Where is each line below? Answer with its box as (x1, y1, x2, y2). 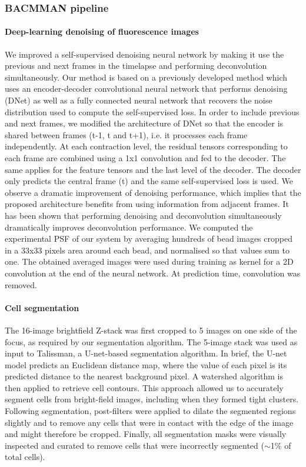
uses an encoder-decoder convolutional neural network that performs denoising (5, 82, 288, 95)
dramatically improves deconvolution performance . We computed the (5, 221, 253, 233)
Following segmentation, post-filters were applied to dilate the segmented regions (5, 405, 296, 417)
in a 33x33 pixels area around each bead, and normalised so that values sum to (5, 243, 290, 256)
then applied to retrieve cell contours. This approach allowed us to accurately (5, 381, 284, 393)
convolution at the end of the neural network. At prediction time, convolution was (5, 266, 301, 279)
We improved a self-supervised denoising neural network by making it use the (5, 48, 284, 60)
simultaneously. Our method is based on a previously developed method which (5, 71, 288, 83)
